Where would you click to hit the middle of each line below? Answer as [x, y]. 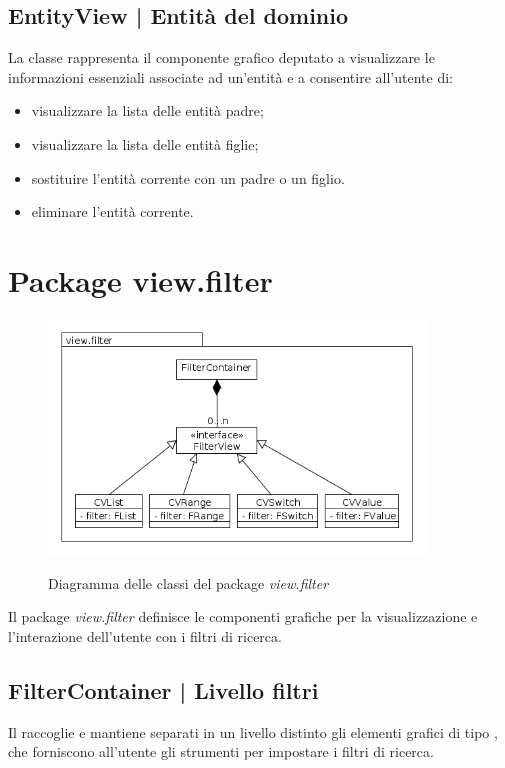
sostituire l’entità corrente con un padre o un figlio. [188, 177]
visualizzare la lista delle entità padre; [147, 110]
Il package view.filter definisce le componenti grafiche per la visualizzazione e [243, 616]
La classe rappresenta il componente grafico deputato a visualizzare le [221, 57]
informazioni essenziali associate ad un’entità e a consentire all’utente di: [230, 76]
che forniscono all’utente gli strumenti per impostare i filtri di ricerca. [221, 751]
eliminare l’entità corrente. [112, 211]
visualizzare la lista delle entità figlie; [145, 143]
